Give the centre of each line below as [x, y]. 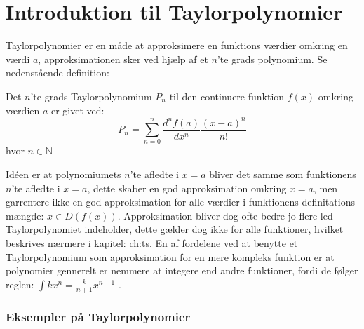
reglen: [20, 284]
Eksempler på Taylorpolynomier [98, 317]
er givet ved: [78, 110]
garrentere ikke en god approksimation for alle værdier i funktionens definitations [180, 202]
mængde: [25, 215]
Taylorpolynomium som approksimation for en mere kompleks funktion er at [170, 256]
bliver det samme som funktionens [283, 174]
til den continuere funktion [227, 96]
